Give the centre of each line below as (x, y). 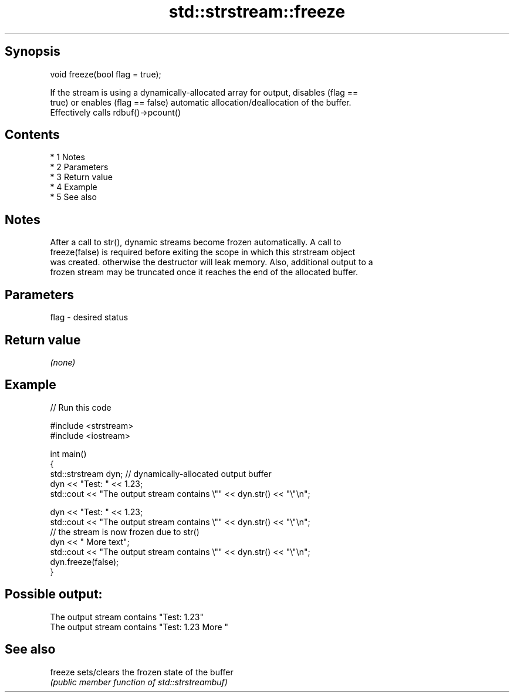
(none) (63, 362)
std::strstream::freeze (257, 12)
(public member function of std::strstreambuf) (139, 682)
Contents (32, 135)
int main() (68, 454)
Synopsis (33, 52)
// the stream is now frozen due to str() (125, 532)
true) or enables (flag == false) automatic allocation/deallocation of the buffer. (201, 102)
